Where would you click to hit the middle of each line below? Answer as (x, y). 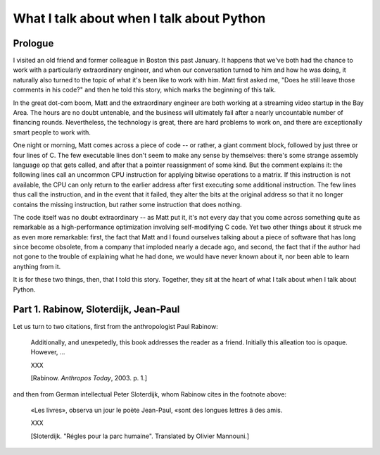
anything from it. (37, 266)
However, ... (48, 352)
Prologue (33, 43)
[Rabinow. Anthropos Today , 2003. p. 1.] (89, 378)
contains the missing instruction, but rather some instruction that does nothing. (127, 204)
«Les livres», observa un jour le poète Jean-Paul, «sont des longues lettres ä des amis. (157, 410)
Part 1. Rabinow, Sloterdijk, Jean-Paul (96, 310)
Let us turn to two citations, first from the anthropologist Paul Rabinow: (115, 326)
